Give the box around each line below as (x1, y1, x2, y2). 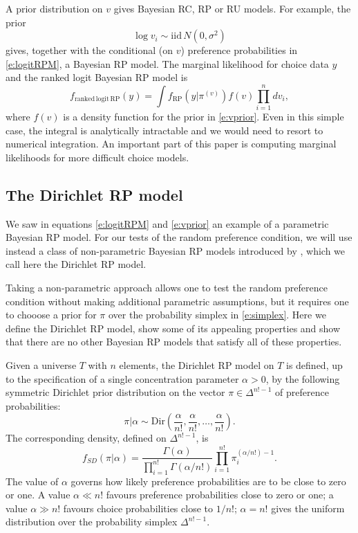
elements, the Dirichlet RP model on (119, 358, 274, 372)
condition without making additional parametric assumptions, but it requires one (6, 293, 349, 308)
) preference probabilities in (180, 43, 298, 57)
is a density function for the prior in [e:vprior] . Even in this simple (63, 109, 344, 124)
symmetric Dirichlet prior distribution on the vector (6, 385, 225, 399)
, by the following (265, 371, 340, 386)
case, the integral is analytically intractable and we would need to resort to (6, 123, 323, 137)
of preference (275, 385, 329, 399)
